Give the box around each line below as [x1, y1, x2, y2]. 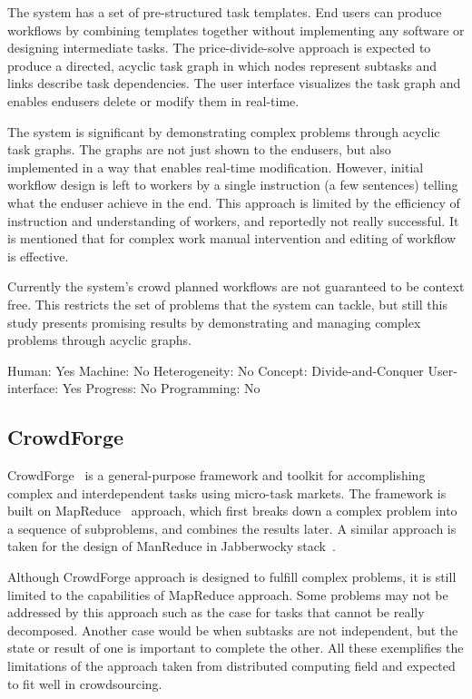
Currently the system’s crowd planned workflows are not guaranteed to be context [7, 277, 465, 296]
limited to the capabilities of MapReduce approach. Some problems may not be [7, 585, 448, 604]
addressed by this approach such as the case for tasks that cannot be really [7, 603, 425, 622]
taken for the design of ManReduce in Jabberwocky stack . [7, 537, 336, 556]
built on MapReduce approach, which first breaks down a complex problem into [7, 501, 457, 520]
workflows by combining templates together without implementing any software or [7, 20, 465, 39]
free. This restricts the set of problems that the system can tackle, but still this [7, 294, 447, 313]
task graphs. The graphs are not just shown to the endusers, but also [7, 140, 391, 159]
